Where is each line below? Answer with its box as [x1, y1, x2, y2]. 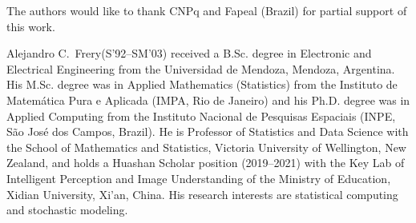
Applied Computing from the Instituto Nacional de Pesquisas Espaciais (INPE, [6, 107, 396, 124]
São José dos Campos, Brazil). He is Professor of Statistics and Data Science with [6, 123, 409, 140]
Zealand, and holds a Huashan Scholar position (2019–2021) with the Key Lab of [6, 154, 405, 171]
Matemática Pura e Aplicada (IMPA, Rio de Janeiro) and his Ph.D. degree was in [6, 91, 410, 108]
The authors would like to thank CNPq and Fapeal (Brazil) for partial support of [6, 2, 407, 18]
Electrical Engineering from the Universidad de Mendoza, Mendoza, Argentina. [6, 60, 395, 77]
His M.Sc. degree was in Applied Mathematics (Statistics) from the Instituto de [6, 76, 398, 93]
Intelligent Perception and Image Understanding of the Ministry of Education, [6, 169, 391, 186]
